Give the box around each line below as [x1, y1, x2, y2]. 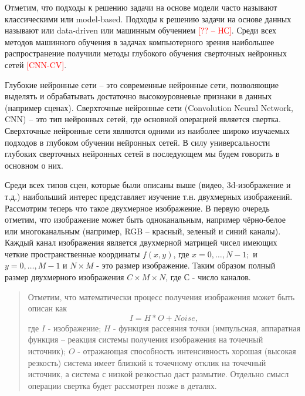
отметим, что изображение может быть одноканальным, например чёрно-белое [5, 213, 286, 226]
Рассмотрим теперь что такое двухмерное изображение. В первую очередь [5, 202, 270, 214]
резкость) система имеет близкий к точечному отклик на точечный [28, 356, 266, 368]
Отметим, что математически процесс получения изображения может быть [28, 290, 295, 303]
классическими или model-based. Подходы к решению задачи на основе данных [5, 12, 292, 25]
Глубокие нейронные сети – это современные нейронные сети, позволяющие [5, 78, 279, 90]
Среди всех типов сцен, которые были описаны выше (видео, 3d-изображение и [5, 179, 291, 191]
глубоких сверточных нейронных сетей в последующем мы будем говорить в [5, 147, 280, 160]
